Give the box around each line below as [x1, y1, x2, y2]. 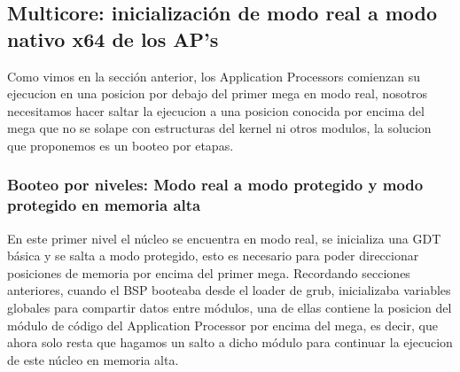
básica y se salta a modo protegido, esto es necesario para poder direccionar [7, 246, 419, 265]
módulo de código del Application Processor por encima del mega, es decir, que [7, 315, 438, 334]
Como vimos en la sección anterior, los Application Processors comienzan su [7, 66, 420, 85]
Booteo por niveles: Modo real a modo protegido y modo [7, 174, 424, 196]
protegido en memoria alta [7, 194, 201, 216]
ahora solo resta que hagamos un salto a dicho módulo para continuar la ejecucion [7, 333, 453, 352]
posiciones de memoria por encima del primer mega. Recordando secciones [7, 263, 410, 282]
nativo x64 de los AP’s [7, 25, 219, 52]
